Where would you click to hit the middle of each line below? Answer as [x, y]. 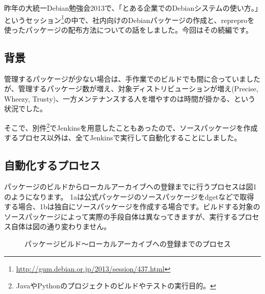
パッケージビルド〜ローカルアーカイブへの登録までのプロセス [128, 244]
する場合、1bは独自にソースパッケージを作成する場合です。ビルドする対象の [132, 206]
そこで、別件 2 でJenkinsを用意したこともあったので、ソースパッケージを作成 [131, 127]
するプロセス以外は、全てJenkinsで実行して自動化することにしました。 [123, 138]
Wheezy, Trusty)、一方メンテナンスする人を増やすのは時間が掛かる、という [130, 98]
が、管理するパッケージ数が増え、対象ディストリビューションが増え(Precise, [131, 89]
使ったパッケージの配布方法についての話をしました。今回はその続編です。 [128, 29]
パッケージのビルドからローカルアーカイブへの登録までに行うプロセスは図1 [130, 187]
